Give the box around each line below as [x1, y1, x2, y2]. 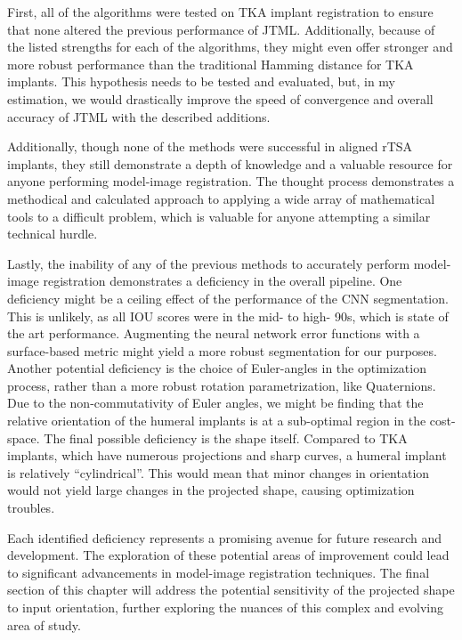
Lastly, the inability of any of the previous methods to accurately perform [7, 254, 410, 272]
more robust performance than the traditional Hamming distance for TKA [7, 54, 414, 73]
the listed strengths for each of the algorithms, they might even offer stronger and [7, 37, 453, 56]
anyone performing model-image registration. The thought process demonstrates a [7, 172, 455, 190]
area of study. [7, 615, 81, 634]
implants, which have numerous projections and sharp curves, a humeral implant [7, 446, 447, 465]
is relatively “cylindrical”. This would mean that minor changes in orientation [7, 463, 430, 482]
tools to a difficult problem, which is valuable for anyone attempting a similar [7, 207, 431, 225]
